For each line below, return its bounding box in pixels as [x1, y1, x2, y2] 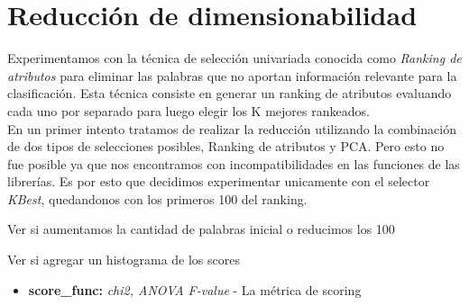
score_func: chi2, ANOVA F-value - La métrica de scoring [28, 280, 362, 299]
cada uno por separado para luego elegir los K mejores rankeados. [7, 101, 370, 120]
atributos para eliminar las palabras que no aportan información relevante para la [7, 66, 457, 85]
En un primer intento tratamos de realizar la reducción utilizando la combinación [7, 119, 456, 138]
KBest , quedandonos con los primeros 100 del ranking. [7, 189, 308, 208]
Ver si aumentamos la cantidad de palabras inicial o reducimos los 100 [7, 220, 395, 238]
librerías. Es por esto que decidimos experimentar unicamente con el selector [7, 172, 430, 191]
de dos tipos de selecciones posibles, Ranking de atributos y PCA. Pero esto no [7, 137, 445, 156]
